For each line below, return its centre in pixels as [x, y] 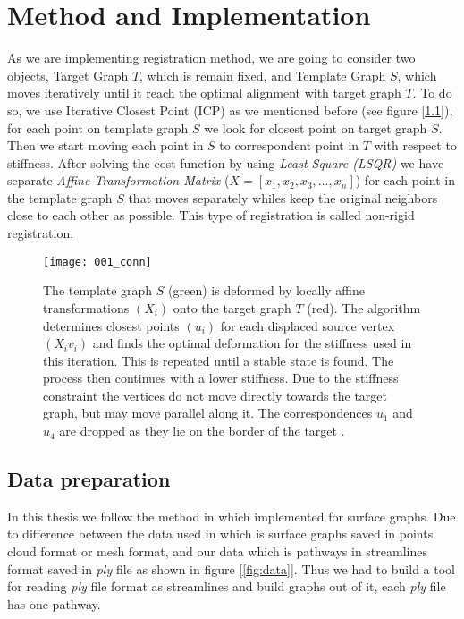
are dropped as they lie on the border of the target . [202, 431]
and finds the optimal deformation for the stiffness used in [252, 343]
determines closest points [111, 325]
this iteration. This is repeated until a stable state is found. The [219, 360]
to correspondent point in [289, 145]
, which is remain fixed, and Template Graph [263, 75]
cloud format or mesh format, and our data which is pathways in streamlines [217, 551]
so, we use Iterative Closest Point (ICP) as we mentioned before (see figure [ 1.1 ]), [230, 110]
